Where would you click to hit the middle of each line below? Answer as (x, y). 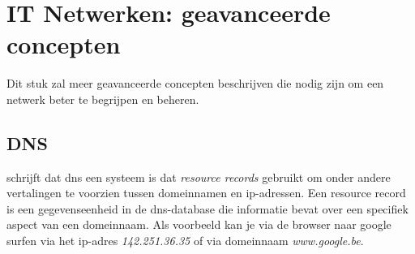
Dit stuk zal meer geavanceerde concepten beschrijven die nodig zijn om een (195, 83)
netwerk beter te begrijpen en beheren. (103, 99)
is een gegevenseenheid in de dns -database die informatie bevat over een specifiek (207, 208)
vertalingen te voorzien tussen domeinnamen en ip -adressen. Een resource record (206, 193)
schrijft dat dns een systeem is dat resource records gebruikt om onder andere (199, 177)
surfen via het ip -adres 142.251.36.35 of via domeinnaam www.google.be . (185, 241)
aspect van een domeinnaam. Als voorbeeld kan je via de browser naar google (199, 224)
